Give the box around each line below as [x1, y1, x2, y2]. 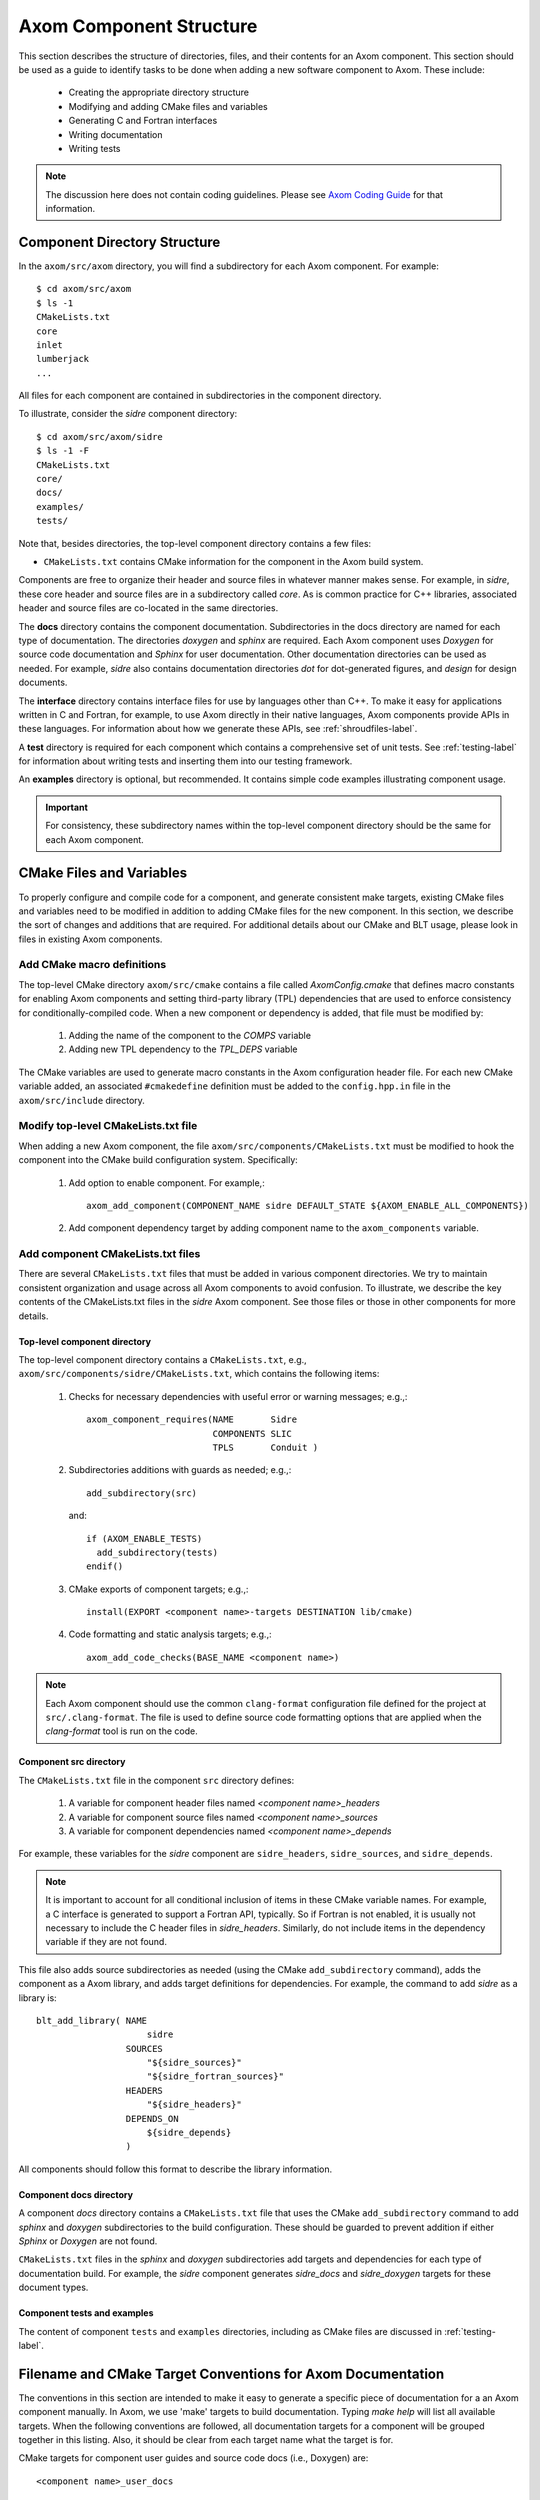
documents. [18, 676, 68, 689]
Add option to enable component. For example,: [68, 1176, 265, 1189]
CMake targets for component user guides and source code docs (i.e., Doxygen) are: [18, 2452, 369, 2464]
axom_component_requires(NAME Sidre [86, 1414, 298, 1425]
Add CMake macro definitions [18, 958, 167, 972]
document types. [18, 2281, 89, 2294]
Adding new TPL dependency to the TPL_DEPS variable [68, 1043, 298, 1055]
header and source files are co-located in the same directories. [18, 602, 279, 614]
